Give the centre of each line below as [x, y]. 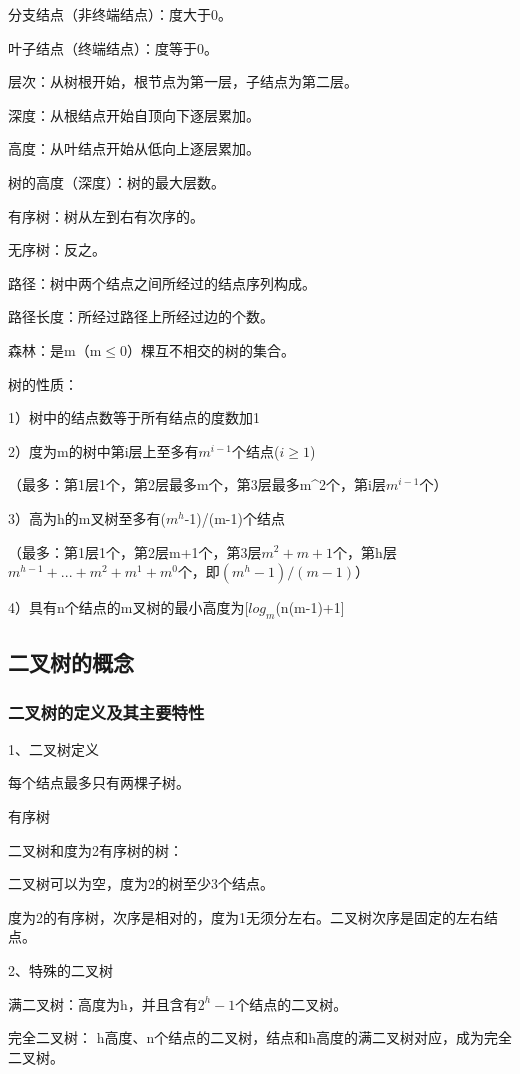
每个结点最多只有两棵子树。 [99, 782]
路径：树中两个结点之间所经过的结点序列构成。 [162, 282]
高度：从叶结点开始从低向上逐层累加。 [134, 148]
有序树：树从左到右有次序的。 [106, 215]
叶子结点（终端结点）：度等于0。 [113, 47]
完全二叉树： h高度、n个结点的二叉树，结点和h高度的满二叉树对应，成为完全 [260, 1037]
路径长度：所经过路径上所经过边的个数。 [141, 316]
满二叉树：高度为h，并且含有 [103, 1003]
